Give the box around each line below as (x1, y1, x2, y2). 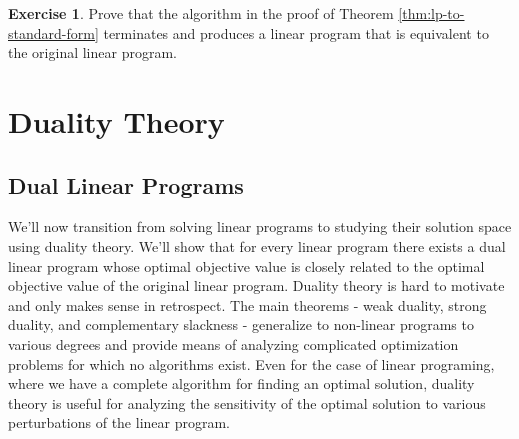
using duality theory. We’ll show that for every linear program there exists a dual (8, 235, 506, 256)
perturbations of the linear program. (8, 412, 230, 433)
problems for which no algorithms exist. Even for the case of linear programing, (8, 353, 495, 374)
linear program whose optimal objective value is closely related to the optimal (8, 255, 485, 276)
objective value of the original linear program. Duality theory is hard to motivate (8, 275, 505, 296)
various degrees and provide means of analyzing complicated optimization (8, 333, 459, 354)
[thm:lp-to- (398, 3, 465, 23)
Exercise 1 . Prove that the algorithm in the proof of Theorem (8, 3, 394, 23)
